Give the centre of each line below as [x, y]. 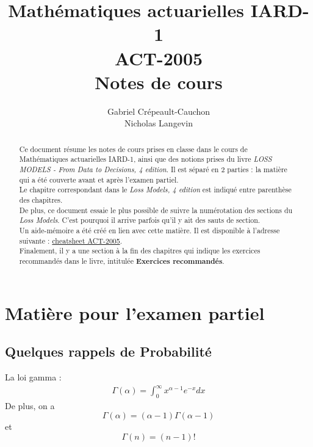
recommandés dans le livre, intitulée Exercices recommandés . [122, 261]
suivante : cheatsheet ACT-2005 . [71, 240]
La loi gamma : [33, 376]
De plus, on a [30, 405]
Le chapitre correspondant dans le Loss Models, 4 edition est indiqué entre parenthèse [155, 190]
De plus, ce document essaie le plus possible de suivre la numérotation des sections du [156, 210]
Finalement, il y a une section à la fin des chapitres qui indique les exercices [140, 251]
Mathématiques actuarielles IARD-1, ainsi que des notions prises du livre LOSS [146, 159]
